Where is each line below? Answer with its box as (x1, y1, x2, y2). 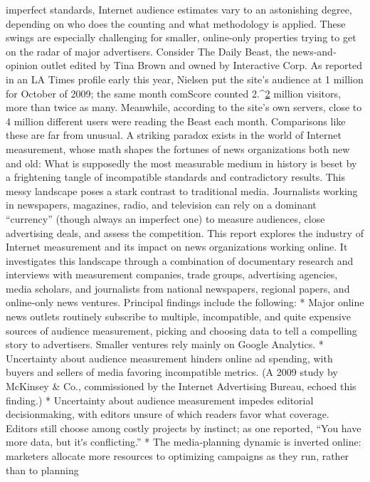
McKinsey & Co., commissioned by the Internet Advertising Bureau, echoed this (6, 379, 356, 394)
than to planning (6, 462, 79, 477)
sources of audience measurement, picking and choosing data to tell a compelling (6, 323, 357, 337)
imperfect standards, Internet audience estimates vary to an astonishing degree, (6, 2, 352, 16)
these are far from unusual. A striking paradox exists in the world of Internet (6, 127, 342, 142)
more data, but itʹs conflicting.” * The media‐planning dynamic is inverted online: (6, 434, 361, 449)
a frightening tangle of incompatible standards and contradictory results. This (6, 169, 346, 184)
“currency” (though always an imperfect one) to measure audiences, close (6, 211, 325, 226)
